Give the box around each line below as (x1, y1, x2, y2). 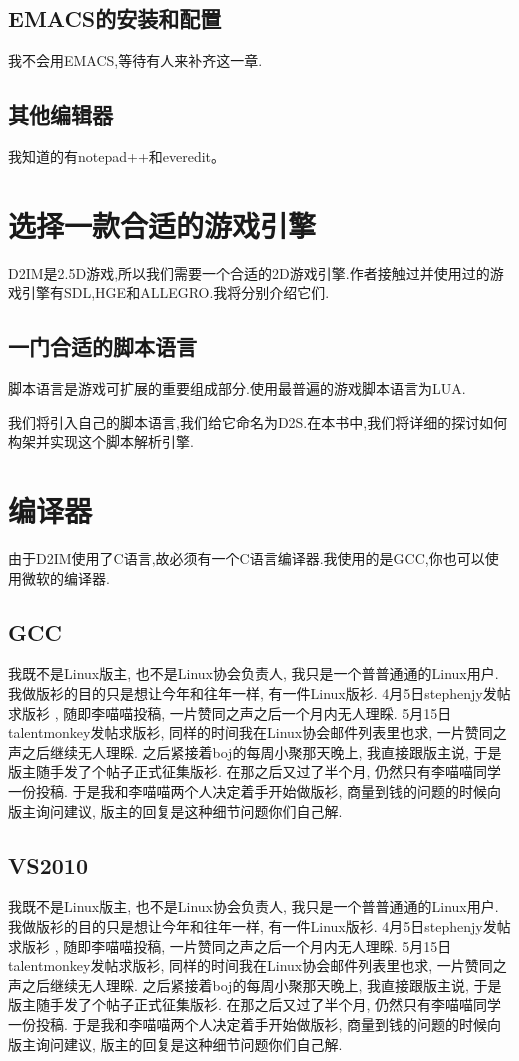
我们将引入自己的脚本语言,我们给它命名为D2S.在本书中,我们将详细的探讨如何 (8, 411, 508, 432)
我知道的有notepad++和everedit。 (8, 146, 226, 166)
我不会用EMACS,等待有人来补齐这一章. (8, 50, 263, 71)
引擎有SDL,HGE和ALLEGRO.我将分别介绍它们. (21, 282, 330, 303)
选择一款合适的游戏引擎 (8, 204, 317, 245)
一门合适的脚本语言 (8, 331, 197, 362)
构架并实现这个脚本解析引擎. (8, 431, 194, 452)
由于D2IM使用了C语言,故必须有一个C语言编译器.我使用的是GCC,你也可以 (8, 548, 485, 569)
